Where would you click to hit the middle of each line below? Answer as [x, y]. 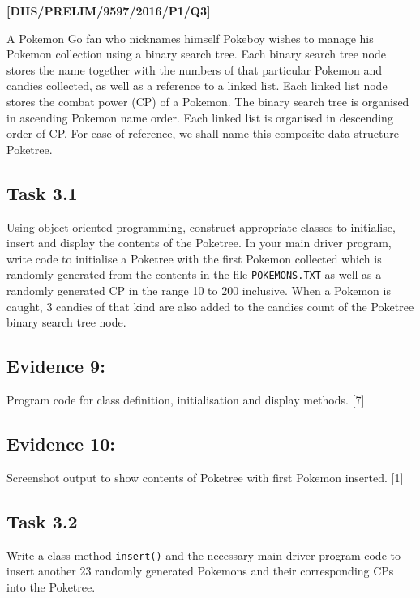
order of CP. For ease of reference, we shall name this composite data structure [203, 133]
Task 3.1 [42, 192]
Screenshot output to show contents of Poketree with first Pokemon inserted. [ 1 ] [205, 477]
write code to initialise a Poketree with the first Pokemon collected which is [194, 258]
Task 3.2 [42, 521]
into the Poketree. [51, 586]
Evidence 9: [56, 366]
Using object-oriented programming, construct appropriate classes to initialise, [201, 226]
